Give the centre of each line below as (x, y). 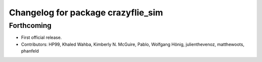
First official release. (41, 37)
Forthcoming (30, 25)
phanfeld (30, 51)
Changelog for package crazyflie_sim (86, 12)
